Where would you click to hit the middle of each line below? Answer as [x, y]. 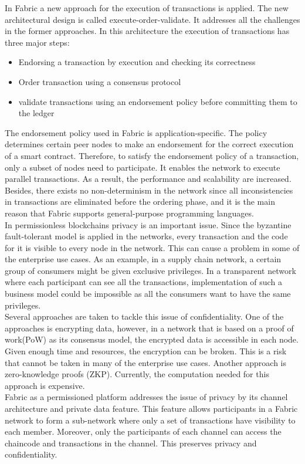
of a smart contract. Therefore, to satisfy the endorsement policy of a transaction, [152, 155]
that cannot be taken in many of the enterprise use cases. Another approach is [146, 362]
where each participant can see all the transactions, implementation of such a [143, 282]
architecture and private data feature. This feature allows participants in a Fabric [151, 408]
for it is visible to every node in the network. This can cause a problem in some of [152, 247]
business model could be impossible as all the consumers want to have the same [148, 294]
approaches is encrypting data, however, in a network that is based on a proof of [149, 328]
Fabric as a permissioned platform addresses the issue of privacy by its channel [146, 397]
